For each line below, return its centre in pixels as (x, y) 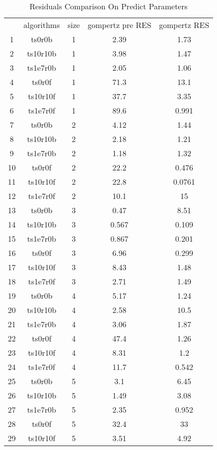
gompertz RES (184, 25)
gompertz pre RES (119, 25)
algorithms (42, 25)
